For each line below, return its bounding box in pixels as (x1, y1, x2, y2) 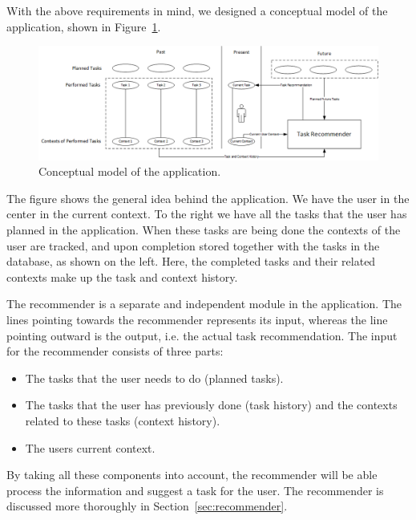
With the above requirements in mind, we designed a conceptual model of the (6, 2, 388, 18)
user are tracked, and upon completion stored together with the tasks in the (6, 237, 380, 254)
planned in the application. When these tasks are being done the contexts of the (6, 221, 401, 238)
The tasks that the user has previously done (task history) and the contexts (25, 396, 398, 413)
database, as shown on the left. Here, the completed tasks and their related (6, 253, 376, 270)
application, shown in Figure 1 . (6, 18, 161, 35)
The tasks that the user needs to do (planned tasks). (25, 369, 284, 386)
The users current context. (25, 439, 155, 456)
